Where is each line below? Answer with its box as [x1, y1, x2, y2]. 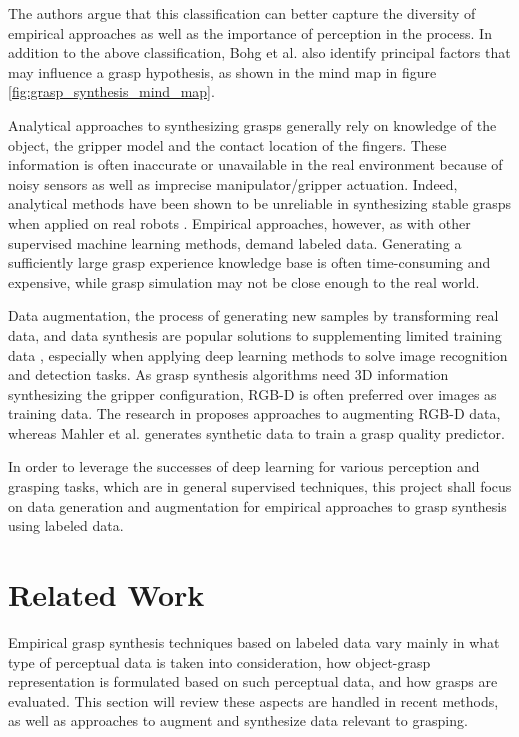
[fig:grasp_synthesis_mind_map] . [8, 81, 215, 102]
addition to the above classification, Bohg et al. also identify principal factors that [8, 42, 511, 63]
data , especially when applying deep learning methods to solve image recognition [8, 344, 508, 365]
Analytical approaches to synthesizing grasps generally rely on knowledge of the [8, 114, 497, 135]
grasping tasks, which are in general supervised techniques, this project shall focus [8, 476, 512, 497]
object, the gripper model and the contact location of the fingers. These [8, 134, 447, 155]
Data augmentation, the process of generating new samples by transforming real [8, 305, 499, 326]
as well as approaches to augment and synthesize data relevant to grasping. [8, 710, 468, 731]
